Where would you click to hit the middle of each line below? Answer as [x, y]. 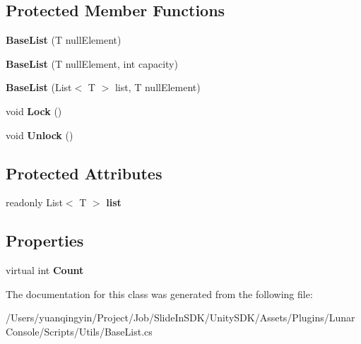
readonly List [34, 202]
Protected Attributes [84, 173]
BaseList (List [39, 87]
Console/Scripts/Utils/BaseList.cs [79, 331]
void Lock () [34, 111]
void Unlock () [40, 135]
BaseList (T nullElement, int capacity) [92, 63]
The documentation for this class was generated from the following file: [159, 293]
